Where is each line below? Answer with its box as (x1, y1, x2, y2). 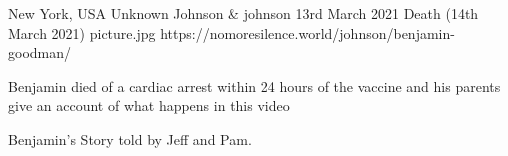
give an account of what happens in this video (8, 95, 290, 116)
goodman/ (8, 42, 72, 63)
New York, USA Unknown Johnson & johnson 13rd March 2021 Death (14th (8, 3, 479, 23)
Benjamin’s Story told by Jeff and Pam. (8, 128, 252, 149)
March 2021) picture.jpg (8, 22, 156, 43)
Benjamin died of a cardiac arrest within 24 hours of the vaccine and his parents (8, 75, 501, 96)
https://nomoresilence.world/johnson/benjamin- (160, 22, 455, 43)
